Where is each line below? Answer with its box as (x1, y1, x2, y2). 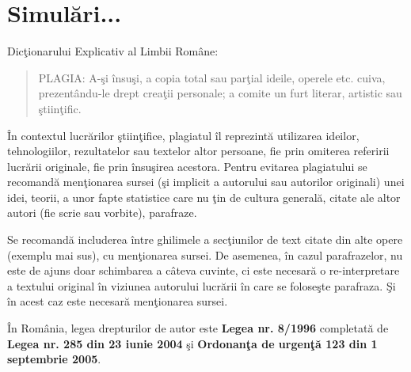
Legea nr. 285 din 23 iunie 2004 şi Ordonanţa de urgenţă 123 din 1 (7, 335, 378, 351)
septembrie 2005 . (7, 351, 101, 367)
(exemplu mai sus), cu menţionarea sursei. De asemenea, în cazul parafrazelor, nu (7, 246, 403, 263)
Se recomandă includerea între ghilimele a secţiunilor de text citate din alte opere (7, 231, 403, 248)
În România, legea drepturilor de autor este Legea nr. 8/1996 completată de (7, 320, 389, 336)
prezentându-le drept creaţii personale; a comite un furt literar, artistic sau (38, 85, 402, 101)
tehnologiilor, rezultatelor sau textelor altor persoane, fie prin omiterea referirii (7, 142, 390, 159)
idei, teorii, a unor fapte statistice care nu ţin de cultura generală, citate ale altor (7, 188, 401, 205)
